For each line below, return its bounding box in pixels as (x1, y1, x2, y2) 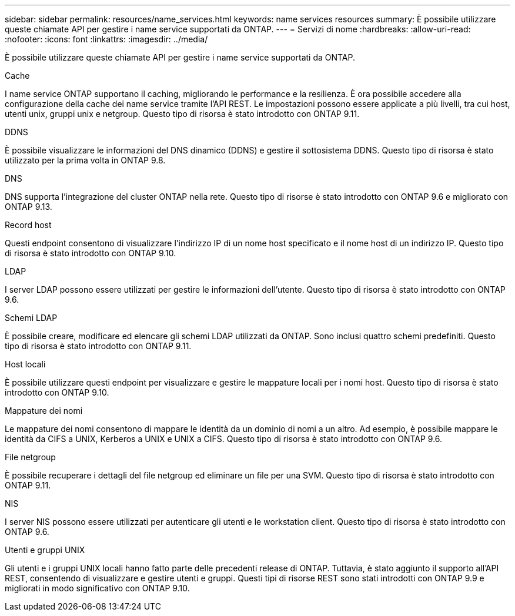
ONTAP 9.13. (5, 202, 52, 212)
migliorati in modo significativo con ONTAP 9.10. (5, 583, 190, 593)
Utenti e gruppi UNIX (5, 545, 85, 555)
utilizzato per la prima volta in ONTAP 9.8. (5, 155, 166, 165)
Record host (5, 220, 52, 230)
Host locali (5, 359, 46, 369)
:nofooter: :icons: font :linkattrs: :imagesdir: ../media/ (5, 34, 208, 44)
